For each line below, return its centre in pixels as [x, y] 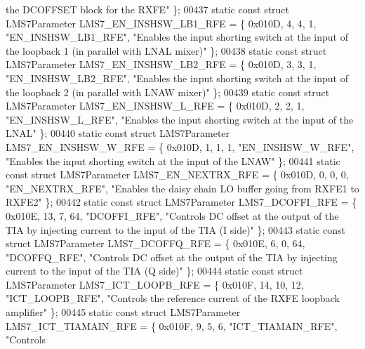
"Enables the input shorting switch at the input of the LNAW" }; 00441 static [173, 160]
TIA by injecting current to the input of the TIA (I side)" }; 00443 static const [175, 229]
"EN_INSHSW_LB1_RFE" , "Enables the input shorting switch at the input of [177, 37]
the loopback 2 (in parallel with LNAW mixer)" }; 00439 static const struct [168, 92]
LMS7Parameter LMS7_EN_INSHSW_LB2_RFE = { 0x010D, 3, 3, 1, [161, 64]
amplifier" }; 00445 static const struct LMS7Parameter [123, 312]
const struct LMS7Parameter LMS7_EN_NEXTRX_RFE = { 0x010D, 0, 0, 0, [177, 174]
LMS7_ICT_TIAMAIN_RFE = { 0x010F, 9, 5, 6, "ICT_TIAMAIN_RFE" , [172, 325]
